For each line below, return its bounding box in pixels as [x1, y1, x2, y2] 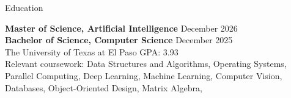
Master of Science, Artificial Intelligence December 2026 [5, 21, 238, 34]
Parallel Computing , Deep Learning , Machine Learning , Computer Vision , [5, 69, 282, 82]
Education [5, 1, 43, 13]
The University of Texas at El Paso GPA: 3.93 [5, 45, 179, 58]
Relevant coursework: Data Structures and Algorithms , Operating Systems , [5, 57, 287, 70]
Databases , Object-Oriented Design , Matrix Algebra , [5, 81, 202, 94]
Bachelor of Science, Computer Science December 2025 [5, 33, 233, 46]
